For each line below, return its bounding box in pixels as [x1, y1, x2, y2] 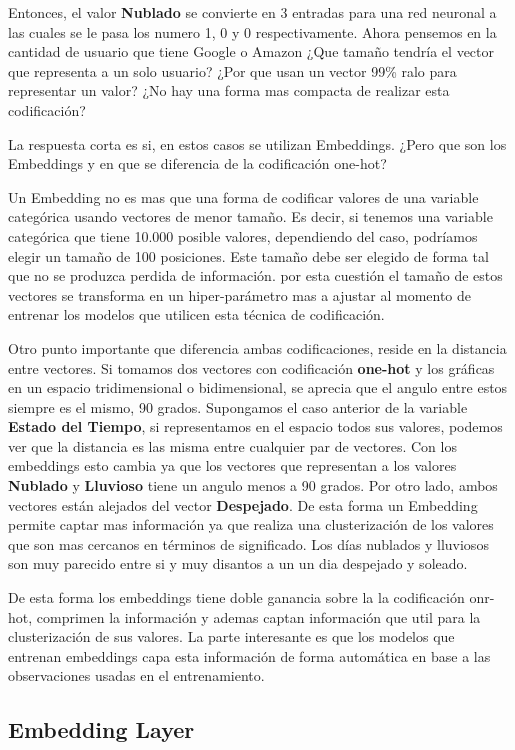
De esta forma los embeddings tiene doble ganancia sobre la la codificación [8, 587, 465, 608]
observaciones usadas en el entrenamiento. [8, 665, 265, 686]
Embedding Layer [8, 714, 195, 745]
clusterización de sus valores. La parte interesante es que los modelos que [8, 626, 455, 647]
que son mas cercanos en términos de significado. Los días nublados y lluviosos [8, 533, 489, 554]
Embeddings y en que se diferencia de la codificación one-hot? [8, 153, 387, 174]
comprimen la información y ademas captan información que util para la [36, 606, 481, 627]
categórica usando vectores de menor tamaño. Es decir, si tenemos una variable [8, 206, 493, 227]
